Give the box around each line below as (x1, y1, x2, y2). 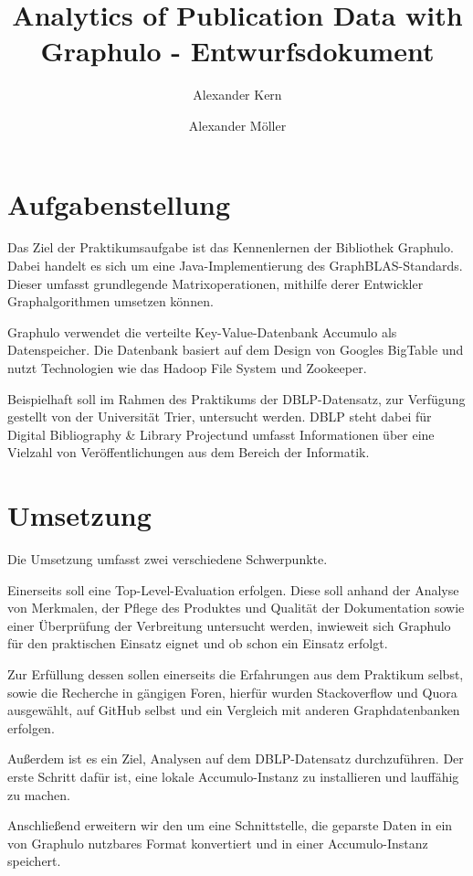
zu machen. (7, 785, 70, 804)
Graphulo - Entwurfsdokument (40, 32, 435, 69)
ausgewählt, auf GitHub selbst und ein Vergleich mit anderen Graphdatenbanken (7, 700, 460, 720)
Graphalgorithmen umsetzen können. (7, 292, 214, 311)
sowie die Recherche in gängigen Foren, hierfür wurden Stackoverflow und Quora (7, 682, 457, 701)
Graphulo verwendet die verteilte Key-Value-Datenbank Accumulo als (7, 322, 397, 341)
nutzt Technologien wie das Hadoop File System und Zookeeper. (7, 358, 367, 377)
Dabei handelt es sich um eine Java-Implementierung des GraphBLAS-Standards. (7, 256, 463, 275)
